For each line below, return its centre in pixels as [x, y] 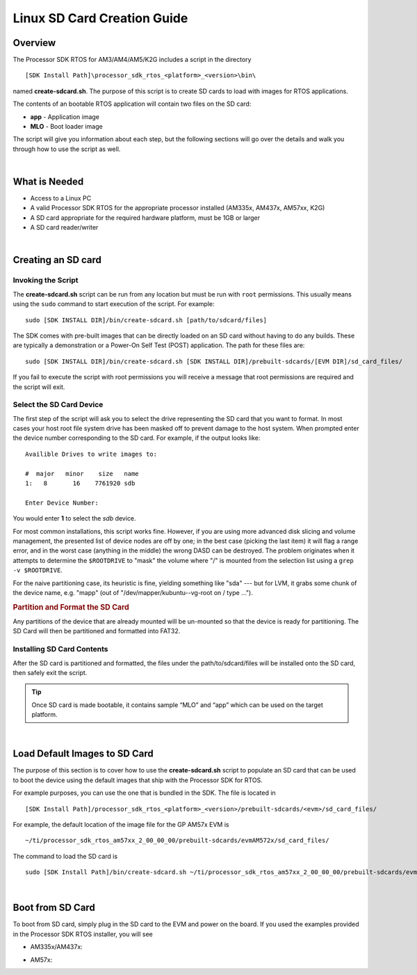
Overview [34, 43]
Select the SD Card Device [58, 405]
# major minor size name [82, 474]
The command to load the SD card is [65, 856]
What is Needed [48, 182]
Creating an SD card [57, 260]
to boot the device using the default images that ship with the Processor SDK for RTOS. [138, 780]
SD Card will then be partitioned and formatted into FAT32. [97, 631]
